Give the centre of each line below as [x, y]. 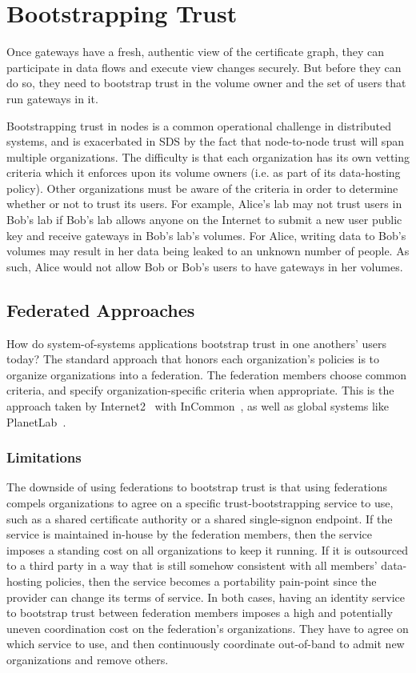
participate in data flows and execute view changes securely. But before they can [204, 67]
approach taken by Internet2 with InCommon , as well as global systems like [198, 406]
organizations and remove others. [88, 659]
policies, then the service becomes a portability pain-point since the [211, 581]
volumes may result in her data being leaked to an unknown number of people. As [208, 251]
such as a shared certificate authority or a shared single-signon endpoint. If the [200, 518]
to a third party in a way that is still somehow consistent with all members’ [192, 565]
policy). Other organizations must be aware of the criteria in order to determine [202, 188]
